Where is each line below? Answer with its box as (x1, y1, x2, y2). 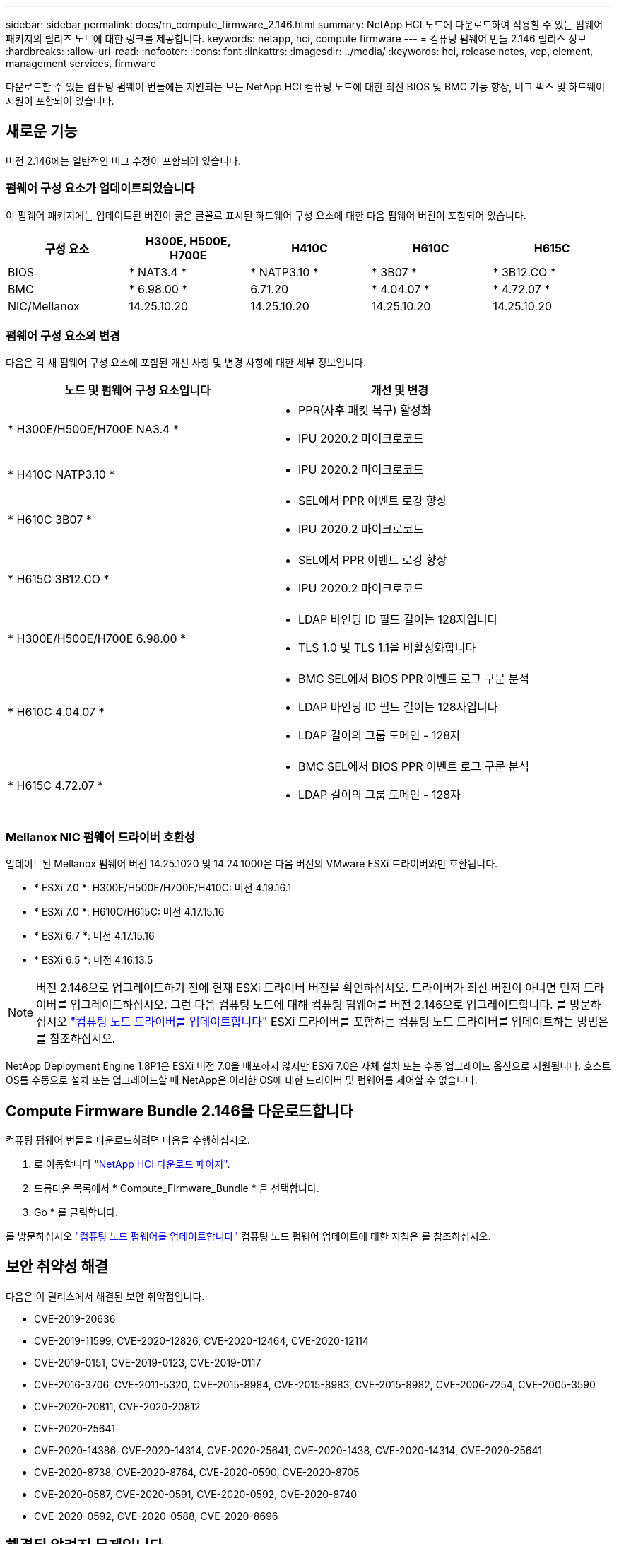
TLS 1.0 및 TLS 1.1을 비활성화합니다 (297, 641, 476, 655)
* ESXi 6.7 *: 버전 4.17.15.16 (34, 930, 155, 942)
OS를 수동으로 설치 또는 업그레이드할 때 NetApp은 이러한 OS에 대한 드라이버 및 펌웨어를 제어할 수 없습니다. (6, 1074, 478, 1087)
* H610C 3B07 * (8, 513, 92, 527)
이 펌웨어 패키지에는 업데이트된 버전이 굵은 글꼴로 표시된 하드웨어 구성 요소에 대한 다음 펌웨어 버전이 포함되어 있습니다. (6, 209, 526, 221)
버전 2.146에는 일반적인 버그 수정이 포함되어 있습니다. (6, 154, 241, 167)
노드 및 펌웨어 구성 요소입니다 (64, 383, 211, 398)
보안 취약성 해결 (6, 1258, 109, 1276)
